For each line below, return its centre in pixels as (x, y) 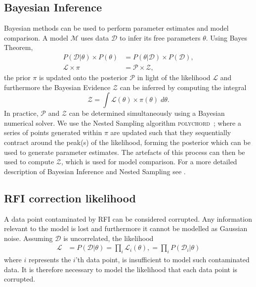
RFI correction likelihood (70, 198)
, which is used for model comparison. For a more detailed (149, 162)
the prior (17, 77)
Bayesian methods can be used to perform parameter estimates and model (116, 28)
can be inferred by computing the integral (183, 87)
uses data (95, 37)
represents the (50, 260)
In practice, (21, 113)
